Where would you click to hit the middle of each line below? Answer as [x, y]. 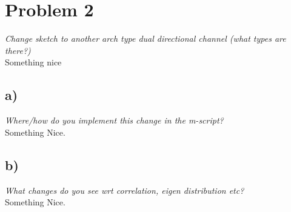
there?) [18, 50]
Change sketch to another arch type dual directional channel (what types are [145, 38]
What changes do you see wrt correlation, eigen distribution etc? [125, 190]
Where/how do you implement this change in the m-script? [114, 120]
